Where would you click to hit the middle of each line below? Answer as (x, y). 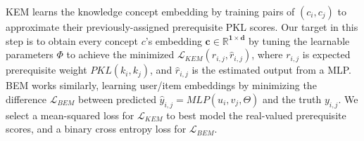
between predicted (117, 99)
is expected (326, 54)
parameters (30, 54)
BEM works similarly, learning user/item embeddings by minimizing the (161, 85)
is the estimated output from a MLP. (271, 70)
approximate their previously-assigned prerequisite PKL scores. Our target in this (182, 27)
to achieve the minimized (120, 54)
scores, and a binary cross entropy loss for (96, 129)
